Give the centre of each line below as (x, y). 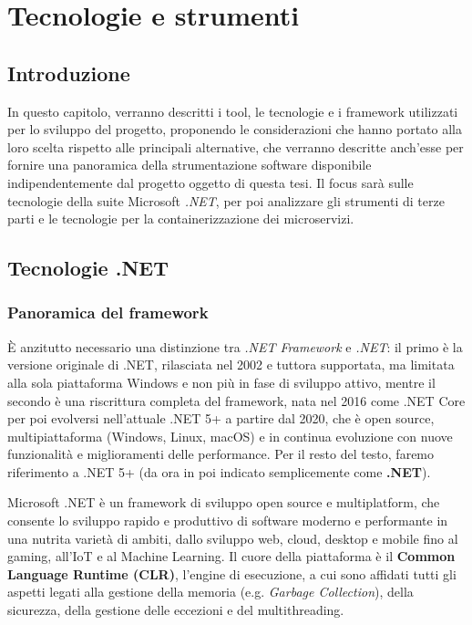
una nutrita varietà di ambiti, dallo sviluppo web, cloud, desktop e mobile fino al (233, 538)
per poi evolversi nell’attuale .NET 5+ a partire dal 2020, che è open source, (221, 418)
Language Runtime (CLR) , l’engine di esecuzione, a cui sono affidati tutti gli (232, 573)
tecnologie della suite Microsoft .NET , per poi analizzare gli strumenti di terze (226, 200)
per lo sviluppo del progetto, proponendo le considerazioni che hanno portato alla (235, 129)
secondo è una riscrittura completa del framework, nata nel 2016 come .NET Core (236, 400)
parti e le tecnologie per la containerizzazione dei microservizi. (181, 219)
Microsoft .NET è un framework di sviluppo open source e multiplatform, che (224, 502)
